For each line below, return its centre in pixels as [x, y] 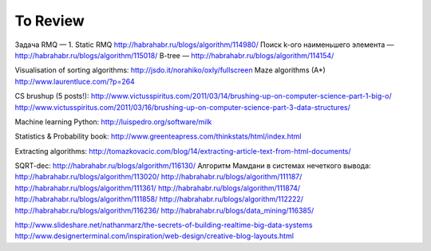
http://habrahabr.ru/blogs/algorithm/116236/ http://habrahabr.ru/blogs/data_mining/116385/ [164, 210]
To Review [50, 21]
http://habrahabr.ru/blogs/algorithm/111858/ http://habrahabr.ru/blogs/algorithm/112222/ [159, 199]
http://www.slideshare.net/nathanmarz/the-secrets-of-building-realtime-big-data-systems [164, 225]
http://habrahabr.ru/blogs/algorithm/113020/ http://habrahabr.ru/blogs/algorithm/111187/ [158, 177]
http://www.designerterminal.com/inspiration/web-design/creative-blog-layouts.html [154, 236]
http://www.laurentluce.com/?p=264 [75, 81]
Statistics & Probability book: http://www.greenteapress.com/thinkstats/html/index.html [158, 136]
